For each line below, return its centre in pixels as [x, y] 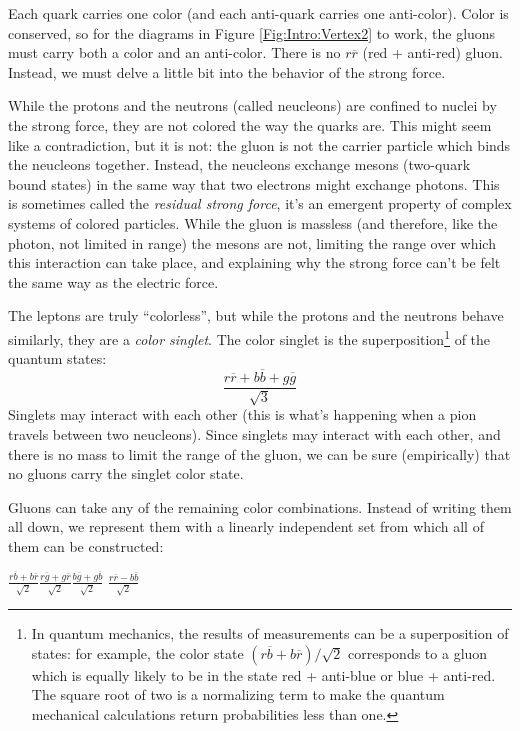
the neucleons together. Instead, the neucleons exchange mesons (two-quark [239, 164]
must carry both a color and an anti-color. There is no [174, 52]
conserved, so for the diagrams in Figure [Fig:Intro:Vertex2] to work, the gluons [252, 32]
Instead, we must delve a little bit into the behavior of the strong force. [227, 71]
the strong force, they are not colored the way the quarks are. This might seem [250, 124]
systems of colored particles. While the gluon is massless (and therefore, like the [253, 222]
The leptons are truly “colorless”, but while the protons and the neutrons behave [256, 315]
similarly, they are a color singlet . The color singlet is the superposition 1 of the [249, 337]
